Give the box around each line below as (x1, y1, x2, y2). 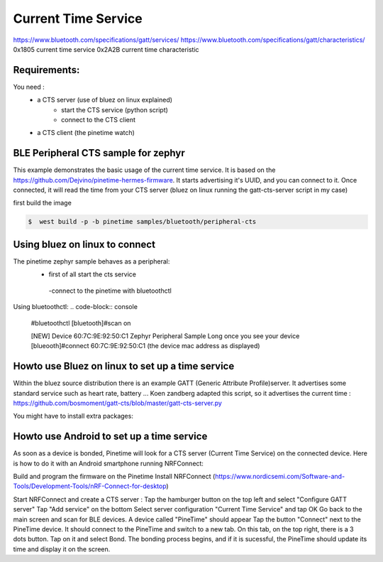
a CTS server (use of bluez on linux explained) (37, 96, 173, 104)
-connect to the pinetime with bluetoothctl (48, 286, 172, 295)
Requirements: (13, 64, 80, 76)
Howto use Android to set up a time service (13, 431, 208, 443)
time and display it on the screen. (13, 544, 111, 553)
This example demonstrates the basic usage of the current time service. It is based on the (13, 166, 276, 174)
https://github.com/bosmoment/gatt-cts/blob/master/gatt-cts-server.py (13, 399, 223, 407)
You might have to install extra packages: (13, 412, 134, 421)
